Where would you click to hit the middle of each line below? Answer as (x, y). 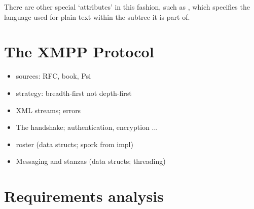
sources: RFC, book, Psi (53, 76)
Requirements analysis (84, 196)
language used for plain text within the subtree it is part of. (97, 16)
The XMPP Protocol (79, 51)
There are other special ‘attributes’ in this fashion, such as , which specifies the (127, 7)
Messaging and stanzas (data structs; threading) (91, 161)
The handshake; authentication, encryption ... (87, 127)
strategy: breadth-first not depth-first (74, 93)
